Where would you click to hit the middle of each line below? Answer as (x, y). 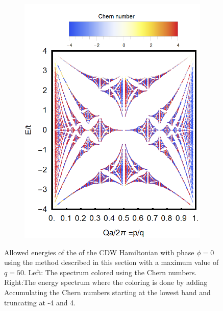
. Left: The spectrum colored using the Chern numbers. (110, 272)
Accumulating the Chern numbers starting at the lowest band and (107, 292)
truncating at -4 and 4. (40, 302)
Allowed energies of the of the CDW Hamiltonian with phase (99, 252)
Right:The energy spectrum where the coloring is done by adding (106, 282)
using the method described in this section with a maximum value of (111, 262)
